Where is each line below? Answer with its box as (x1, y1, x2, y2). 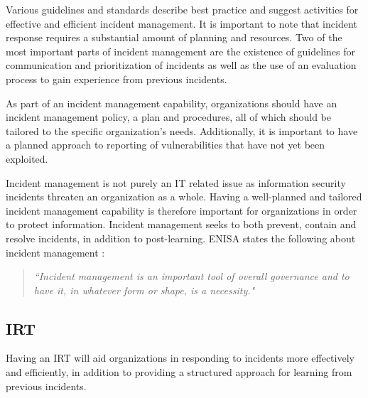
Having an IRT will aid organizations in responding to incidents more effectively (6, 350, 355, 365)
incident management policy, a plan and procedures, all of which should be (6, 109, 331, 124)
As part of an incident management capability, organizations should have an (6, 95, 337, 110)
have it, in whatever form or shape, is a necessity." (33, 282, 255, 297)
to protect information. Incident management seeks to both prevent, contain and (6, 217, 357, 232)
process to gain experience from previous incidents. (6, 71, 227, 86)
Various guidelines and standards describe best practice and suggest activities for (6, 2, 359, 16)
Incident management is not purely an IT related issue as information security (6, 175, 346, 190)
